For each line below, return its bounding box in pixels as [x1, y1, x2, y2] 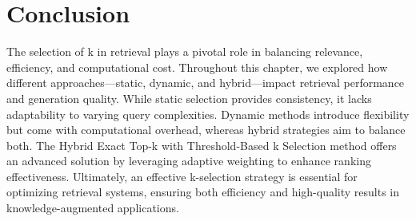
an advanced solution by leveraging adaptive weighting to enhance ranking [6, 152, 371, 169]
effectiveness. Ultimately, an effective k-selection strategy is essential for [6, 168, 358, 184]
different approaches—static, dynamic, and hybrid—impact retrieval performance [6, 74, 405, 91]
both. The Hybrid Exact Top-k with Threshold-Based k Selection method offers [6, 136, 397, 153]
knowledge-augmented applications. [6, 199, 179, 216]
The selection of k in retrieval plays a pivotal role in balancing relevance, [6, 43, 363, 60]
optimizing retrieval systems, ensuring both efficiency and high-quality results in [6, 184, 400, 200]
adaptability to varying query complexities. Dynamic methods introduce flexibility [6, 105, 410, 122]
